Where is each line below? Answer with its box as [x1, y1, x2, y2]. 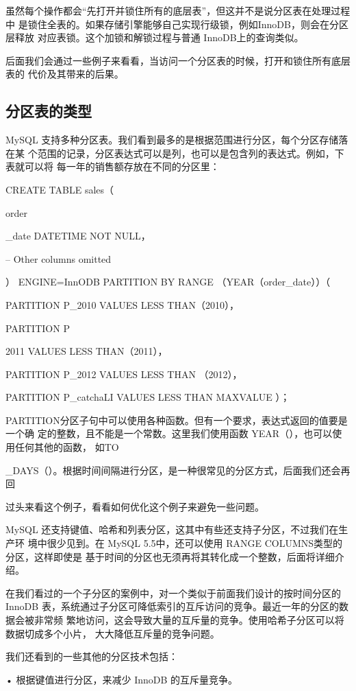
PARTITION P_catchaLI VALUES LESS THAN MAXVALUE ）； [5, 390, 290, 404]
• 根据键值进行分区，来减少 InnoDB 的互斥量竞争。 [5, 672, 238, 686]
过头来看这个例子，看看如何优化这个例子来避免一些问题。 [5, 499, 264, 513]
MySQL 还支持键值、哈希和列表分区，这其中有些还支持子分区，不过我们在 [5, 522, 339, 537]
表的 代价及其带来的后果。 [5, 67, 124, 81]
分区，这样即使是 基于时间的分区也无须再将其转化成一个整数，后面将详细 [5, 549, 335, 563]
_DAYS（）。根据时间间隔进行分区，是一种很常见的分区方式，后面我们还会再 [5, 462, 351, 477]
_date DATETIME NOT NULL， [5, 229, 151, 243]
